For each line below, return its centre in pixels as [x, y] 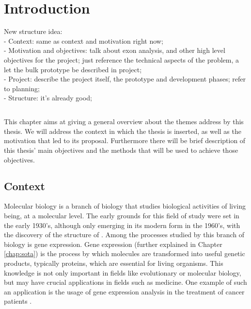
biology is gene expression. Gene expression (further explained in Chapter [113, 244]
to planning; [22, 88]
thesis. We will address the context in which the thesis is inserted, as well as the [123, 131]
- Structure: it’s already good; [48, 98]
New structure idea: [33, 31]
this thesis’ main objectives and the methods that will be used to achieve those [121, 150]
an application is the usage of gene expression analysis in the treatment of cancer [124, 291]
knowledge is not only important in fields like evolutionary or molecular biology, [123, 272]
